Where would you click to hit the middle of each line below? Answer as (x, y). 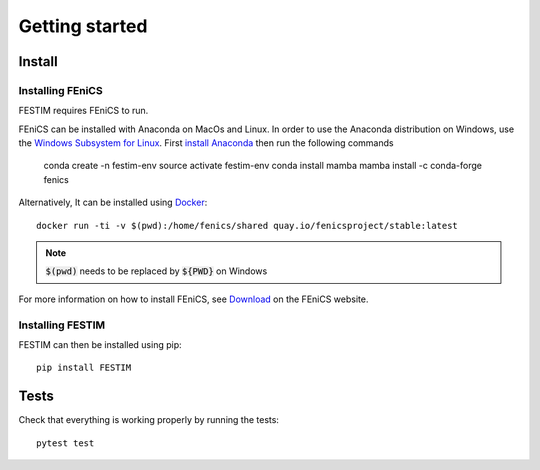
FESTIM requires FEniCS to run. (83, 111)
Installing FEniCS (61, 90)
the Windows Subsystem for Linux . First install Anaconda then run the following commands (206, 143)
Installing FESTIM (62, 325)
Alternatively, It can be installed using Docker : (113, 202)
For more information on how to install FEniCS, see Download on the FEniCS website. (193, 299)
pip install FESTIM (84, 368)
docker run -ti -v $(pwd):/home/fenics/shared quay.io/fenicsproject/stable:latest (247, 225)
